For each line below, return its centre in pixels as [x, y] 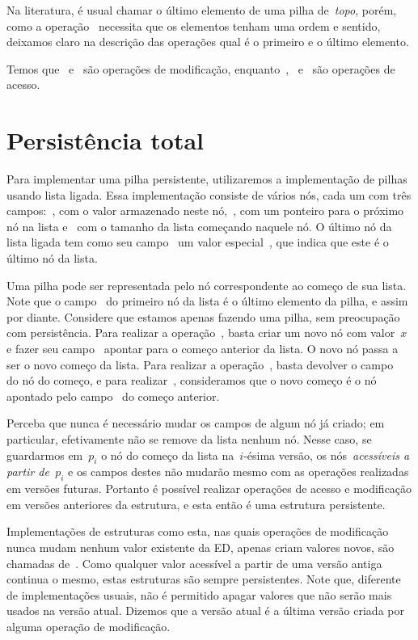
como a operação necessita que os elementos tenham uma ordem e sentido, [194, 25]
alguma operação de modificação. [89, 626]
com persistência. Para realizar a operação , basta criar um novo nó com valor [201, 333]
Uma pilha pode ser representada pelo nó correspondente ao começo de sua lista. [207, 285]
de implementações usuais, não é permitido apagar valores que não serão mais [199, 594]
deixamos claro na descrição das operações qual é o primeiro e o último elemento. [208, 42]
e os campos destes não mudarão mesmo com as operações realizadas [239, 472]
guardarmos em [45, 455]
